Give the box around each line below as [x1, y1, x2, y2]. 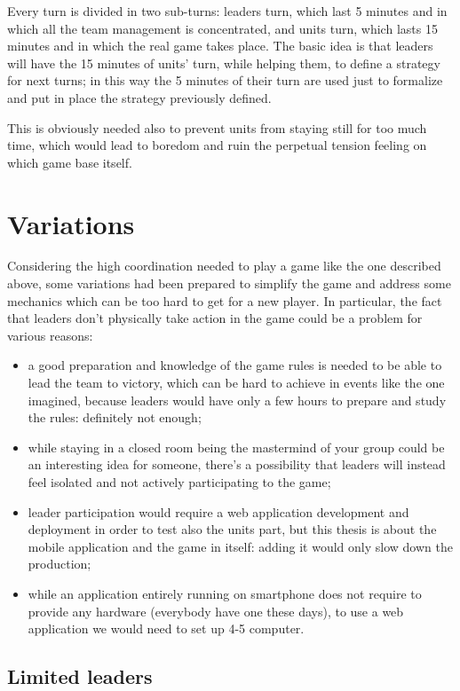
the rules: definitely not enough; [28, 408, 202, 427]
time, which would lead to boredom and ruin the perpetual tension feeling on [7, 136, 427, 154]
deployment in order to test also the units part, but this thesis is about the [28, 520, 437, 538]
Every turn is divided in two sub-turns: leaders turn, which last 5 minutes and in [7, 2, 448, 20]
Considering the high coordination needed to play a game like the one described [7, 256, 441, 275]
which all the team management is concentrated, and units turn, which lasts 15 [7, 19, 438, 37]
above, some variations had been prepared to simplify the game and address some [7, 274, 451, 293]
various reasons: [7, 326, 93, 344]
